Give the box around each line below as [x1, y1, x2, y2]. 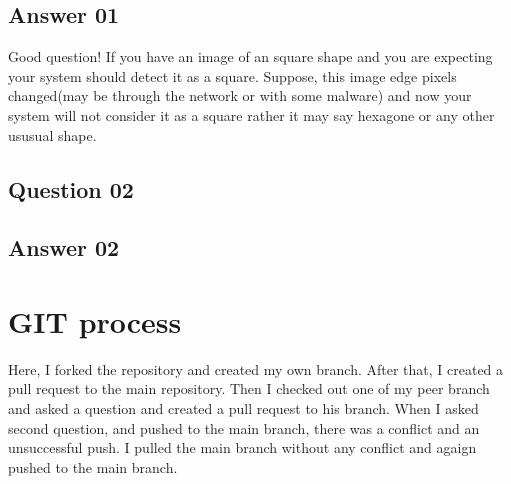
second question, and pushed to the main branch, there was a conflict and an [8, 417, 480, 438]
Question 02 [8, 173, 134, 204]
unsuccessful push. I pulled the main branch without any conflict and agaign [8, 437, 477, 458]
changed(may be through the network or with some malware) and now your [8, 85, 472, 106]
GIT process [8, 300, 182, 341]
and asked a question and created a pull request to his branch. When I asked [8, 398, 479, 419]
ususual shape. [8, 124, 97, 145]
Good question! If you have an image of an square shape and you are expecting [8, 46, 493, 67]
